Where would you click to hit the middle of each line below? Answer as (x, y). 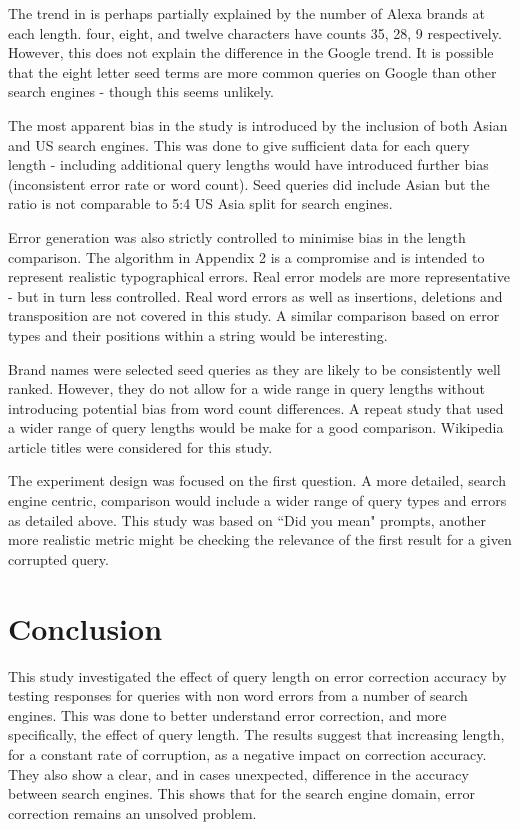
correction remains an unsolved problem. (132, 812)
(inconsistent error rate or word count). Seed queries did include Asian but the (249, 183)
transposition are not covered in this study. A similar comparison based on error (254, 315)
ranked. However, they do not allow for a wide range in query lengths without (247, 388)
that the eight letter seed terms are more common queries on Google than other (252, 71)
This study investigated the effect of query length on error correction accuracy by (257, 675)
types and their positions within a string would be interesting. (198, 334)
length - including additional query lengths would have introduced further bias (248, 164)
